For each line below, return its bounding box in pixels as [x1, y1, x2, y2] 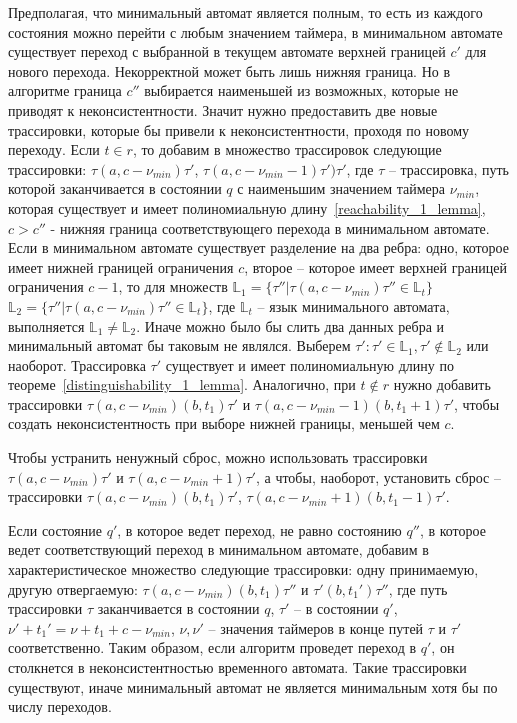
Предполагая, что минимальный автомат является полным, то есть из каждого [8, 2, 483, 22]
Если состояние [8, 519, 102, 540]
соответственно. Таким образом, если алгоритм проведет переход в [8, 637, 417, 658]
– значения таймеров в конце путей [208, 617, 424, 638]
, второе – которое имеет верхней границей [244, 256, 507, 277]
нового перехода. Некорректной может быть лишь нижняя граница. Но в [8, 60, 451, 81]
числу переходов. [8, 696, 112, 717]
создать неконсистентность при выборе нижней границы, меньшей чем [8, 413, 440, 434]
